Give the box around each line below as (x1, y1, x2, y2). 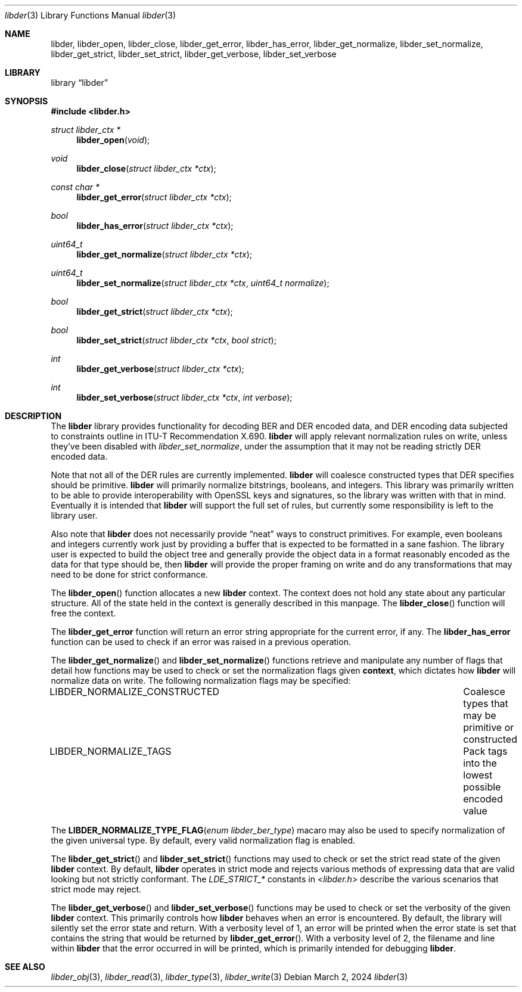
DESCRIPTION (5, 411, 62, 421)
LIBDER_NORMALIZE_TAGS (49, 745, 172, 757)
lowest (463, 769, 493, 781)
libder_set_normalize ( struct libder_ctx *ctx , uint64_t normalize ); (76, 278, 330, 288)
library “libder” (51, 77, 108, 88)
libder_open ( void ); (76, 135, 150, 145)
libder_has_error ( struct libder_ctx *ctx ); (76, 221, 234, 231)
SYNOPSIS (5, 96, 48, 106)
